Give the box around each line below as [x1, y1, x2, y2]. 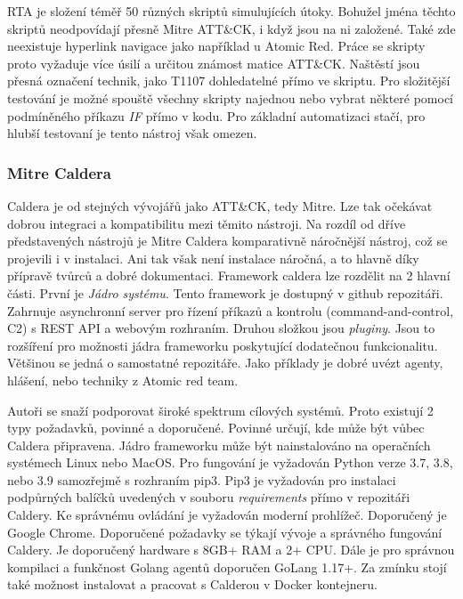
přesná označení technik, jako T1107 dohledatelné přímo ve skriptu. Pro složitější [7, 71, 451, 90]
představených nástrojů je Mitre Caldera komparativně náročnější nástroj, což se [7, 231, 448, 250]
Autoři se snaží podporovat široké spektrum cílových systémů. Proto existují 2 [7, 401, 434, 419]
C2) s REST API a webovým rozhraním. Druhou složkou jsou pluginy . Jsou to [7, 319, 435, 337]
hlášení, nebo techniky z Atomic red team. [7, 370, 239, 389]
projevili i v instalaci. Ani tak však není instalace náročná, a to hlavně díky [7, 248, 419, 267]
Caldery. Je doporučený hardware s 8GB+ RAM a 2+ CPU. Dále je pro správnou [7, 540, 455, 559]
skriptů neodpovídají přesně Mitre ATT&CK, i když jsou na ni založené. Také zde [7, 19, 456, 37]
